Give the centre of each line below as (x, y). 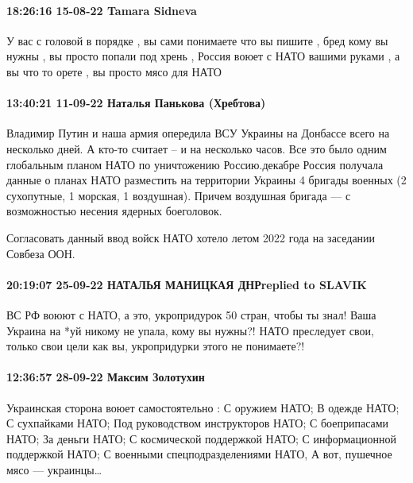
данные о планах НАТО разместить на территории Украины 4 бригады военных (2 (206, 180)
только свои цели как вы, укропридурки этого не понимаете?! (156, 346)
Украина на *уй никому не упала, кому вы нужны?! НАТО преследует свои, (190, 330)
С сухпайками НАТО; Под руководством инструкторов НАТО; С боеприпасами (198, 423)
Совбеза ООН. (41, 253)
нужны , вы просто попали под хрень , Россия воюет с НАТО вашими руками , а (203, 56)
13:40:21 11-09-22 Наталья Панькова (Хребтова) (136, 103)
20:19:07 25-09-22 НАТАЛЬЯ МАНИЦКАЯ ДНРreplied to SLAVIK (187, 284)
